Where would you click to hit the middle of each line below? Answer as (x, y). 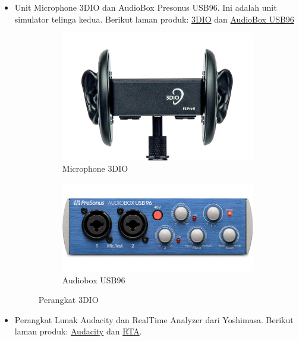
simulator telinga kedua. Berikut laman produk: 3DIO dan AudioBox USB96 (154, 19)
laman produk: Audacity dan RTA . (78, 331)
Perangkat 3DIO (68, 300)
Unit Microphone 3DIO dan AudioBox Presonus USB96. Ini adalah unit (146, 7)
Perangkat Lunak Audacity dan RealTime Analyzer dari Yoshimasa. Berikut (154, 319)
